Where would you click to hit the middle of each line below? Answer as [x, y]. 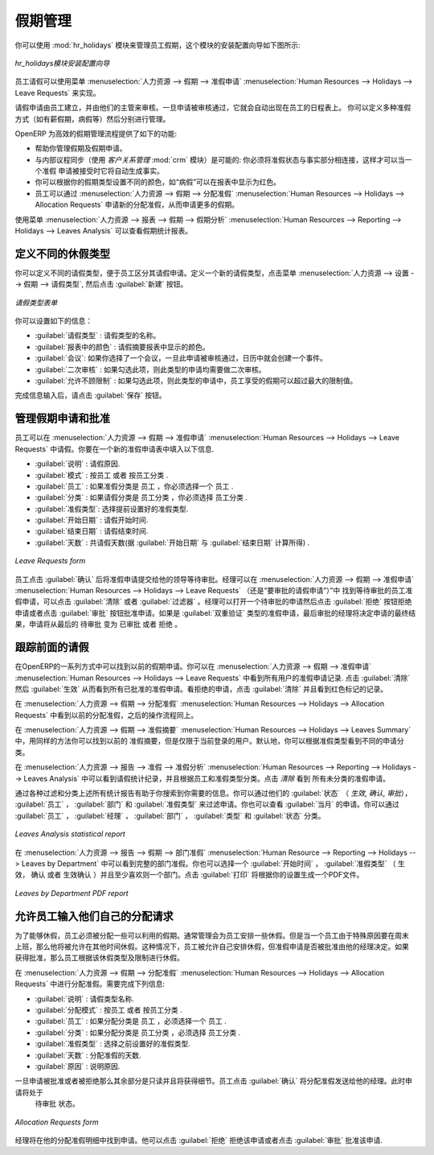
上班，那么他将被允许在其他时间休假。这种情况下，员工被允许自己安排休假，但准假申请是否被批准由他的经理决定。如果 [212, 947]
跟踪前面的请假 [52, 648]
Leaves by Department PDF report [72, 893]
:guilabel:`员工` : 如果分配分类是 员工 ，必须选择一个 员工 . [131, 1021]
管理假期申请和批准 [62, 419]
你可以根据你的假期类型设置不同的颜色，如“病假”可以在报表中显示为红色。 [158, 182]
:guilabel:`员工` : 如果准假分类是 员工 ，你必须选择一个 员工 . [134, 486]
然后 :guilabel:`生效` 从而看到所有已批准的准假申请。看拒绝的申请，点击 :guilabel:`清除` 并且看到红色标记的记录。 [201, 689]
